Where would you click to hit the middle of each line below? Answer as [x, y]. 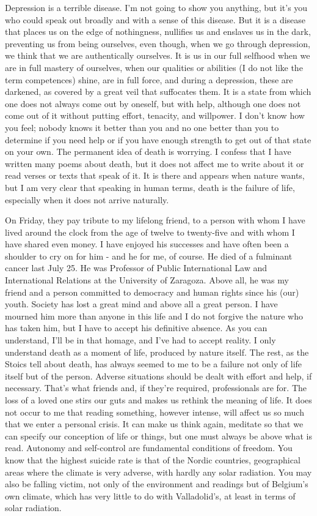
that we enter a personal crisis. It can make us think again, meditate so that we [154, 424]
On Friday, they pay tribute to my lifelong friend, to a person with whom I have [155, 220]
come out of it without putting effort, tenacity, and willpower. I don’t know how [155, 115]
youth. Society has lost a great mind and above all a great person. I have [141, 304]
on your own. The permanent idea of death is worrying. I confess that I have [148, 151]
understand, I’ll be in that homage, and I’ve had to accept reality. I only [140, 340]
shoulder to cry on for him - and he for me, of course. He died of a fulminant [149, 256]
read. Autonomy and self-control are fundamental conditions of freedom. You [149, 448]
